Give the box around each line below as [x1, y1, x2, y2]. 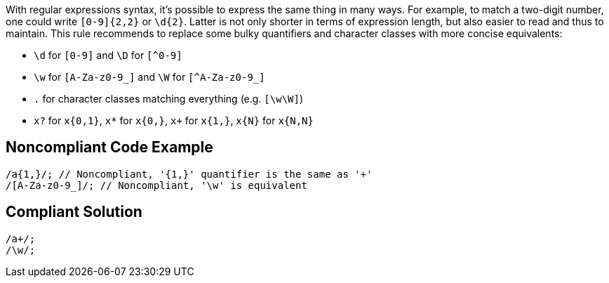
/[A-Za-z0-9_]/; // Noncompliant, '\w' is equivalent [6, 179, 307, 191]
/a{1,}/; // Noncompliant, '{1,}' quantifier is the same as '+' [6, 168, 373, 180]
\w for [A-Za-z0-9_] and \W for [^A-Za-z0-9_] [34, 71, 265, 83]
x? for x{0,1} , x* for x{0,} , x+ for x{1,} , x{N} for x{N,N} [34, 114, 314, 126]
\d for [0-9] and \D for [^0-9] [34, 49, 182, 61]
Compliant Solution [6, 203, 142, 221]
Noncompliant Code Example [6, 138, 213, 157]
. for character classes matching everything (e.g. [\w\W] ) [34, 93, 304, 105]
